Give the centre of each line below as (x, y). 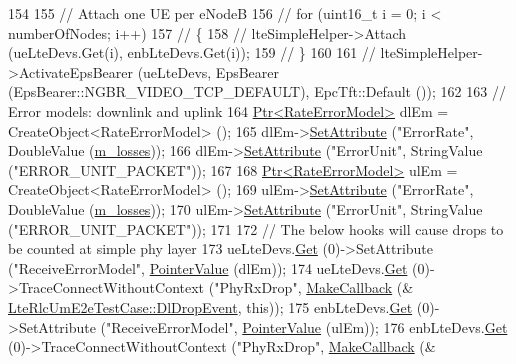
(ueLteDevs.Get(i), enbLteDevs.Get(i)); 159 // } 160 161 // (192, 52)
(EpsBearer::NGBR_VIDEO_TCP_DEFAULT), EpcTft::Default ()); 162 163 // (257, 91)
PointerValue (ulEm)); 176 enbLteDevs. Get (375, 326)
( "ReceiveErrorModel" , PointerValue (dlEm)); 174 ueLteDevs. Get (208, 267)
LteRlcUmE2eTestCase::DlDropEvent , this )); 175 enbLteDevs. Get (210, 306)
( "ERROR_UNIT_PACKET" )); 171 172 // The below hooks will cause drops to (256, 228)
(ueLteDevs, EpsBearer (208, 71)
